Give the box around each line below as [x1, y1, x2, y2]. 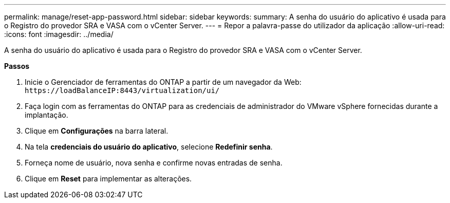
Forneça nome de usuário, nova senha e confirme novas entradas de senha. [25, 158, 283, 167]
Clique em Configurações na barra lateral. [25, 126, 168, 135]
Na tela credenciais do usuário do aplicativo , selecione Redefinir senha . [25, 142, 273, 151]
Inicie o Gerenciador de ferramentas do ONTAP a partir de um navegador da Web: [25, 78, 302, 86]
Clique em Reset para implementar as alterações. [25, 174, 192, 183]
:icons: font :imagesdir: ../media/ [4, 30, 114, 39]
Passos [4, 62, 30, 70]
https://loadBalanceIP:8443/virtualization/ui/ [25, 86, 220, 95]
